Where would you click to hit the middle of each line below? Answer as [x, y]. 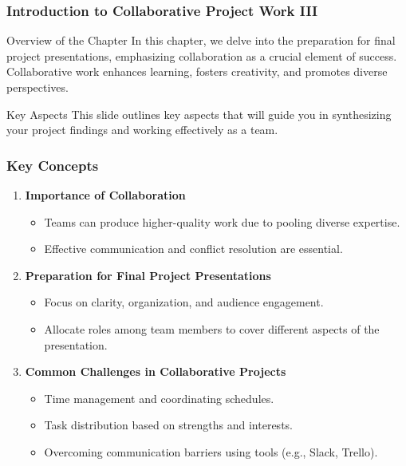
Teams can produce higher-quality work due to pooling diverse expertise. [222, 221]
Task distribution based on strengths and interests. [168, 425]
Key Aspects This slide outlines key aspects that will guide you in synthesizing [199, 114]
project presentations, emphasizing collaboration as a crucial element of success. [202, 55]
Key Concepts [53, 165]
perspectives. [37, 87]
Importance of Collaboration [105, 195]
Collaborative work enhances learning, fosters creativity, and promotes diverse [197, 71]
